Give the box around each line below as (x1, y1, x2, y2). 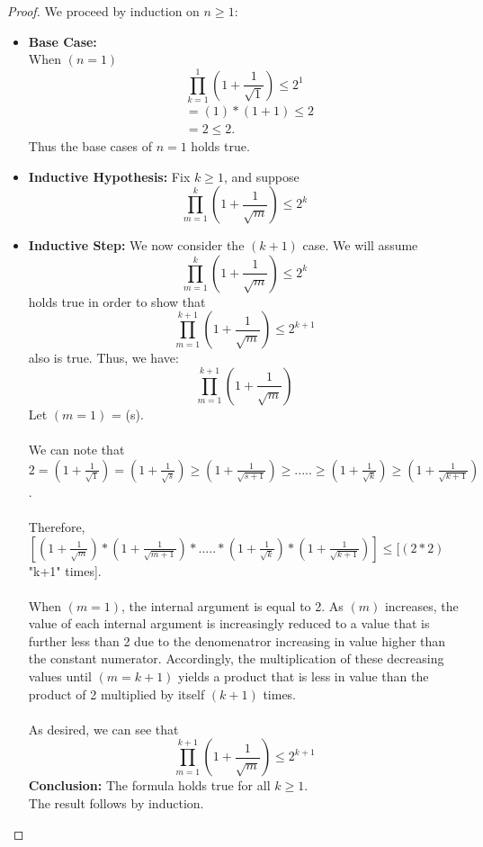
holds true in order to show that (28, 292, 206, 311)
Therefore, (28, 517, 85, 536)
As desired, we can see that (28, 719, 179, 738)
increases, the (384, 596, 459, 615)
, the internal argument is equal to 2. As (121, 596, 344, 615)
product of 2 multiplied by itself (28, 684, 205, 703)
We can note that (28, 440, 125, 459)
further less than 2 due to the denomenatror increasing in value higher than (28, 631, 446, 650)
